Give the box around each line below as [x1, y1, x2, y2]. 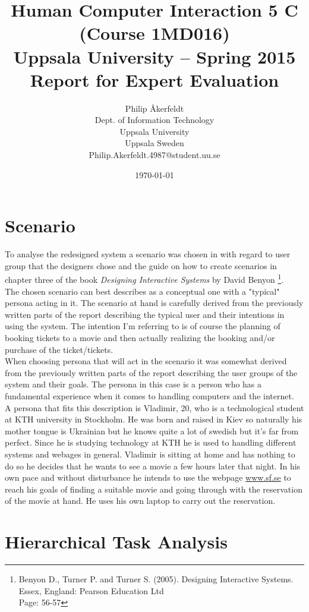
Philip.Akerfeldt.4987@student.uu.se [89, 149, 220, 161]
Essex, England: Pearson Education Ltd [18, 584, 164, 597]
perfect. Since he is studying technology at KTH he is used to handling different [5, 436, 297, 449]
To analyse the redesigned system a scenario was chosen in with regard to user [5, 248, 291, 260]
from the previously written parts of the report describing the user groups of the [5, 366, 298, 378]
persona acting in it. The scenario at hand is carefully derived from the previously [5, 296, 304, 309]
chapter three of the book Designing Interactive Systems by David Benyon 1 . [5, 272, 284, 286]
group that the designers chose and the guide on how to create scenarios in [5, 259, 277, 272]
